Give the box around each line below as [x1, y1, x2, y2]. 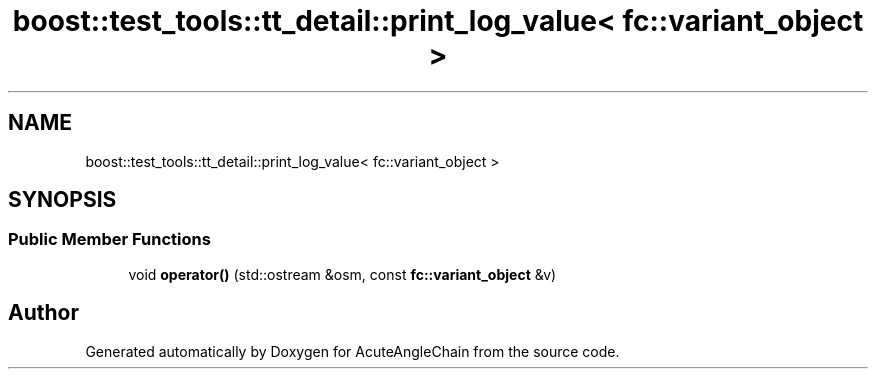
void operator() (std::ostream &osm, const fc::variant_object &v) [128, 265, 557, 283]
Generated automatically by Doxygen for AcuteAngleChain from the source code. [85, 342, 620, 360]
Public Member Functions [8, 229, 211, 250]
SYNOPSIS [8, 187, 117, 213]
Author [8, 300, 79, 326]
